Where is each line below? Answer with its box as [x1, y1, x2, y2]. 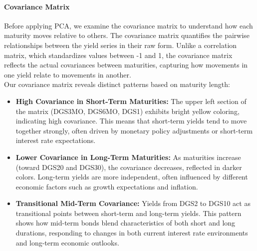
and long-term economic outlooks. [15, 237, 119, 247]
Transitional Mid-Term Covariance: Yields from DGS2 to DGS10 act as [15, 198, 251, 208]
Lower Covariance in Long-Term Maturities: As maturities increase [15, 151, 241, 162]
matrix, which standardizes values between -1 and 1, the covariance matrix [4, 49, 233, 60]
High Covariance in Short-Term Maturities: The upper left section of [15, 95, 247, 106]
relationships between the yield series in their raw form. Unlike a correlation [4, 39, 237, 50]
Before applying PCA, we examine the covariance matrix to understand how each [4, 20, 253, 30]
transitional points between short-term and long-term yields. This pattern [15, 207, 242, 218]
